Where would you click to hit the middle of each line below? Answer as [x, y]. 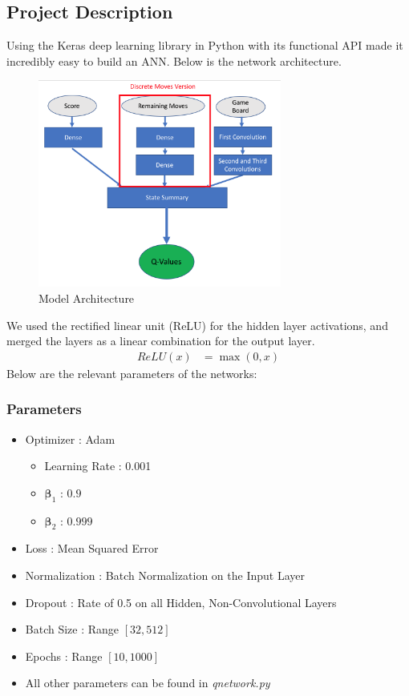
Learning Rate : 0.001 [98, 466]
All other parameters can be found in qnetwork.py [148, 683]
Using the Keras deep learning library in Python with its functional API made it [205, 45]
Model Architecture [87, 298]
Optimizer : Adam [70, 439]
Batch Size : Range [72, 629]
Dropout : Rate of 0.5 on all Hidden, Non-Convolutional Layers [181, 602]
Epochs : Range [64, 656]
